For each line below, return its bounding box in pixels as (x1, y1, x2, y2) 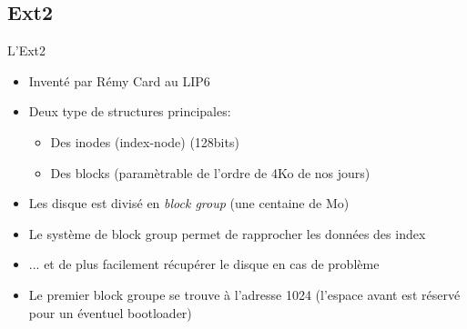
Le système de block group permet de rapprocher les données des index (28, 224, 426, 243)
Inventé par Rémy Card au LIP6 (28, 71, 210, 90)
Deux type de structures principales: (28, 102, 231, 121)
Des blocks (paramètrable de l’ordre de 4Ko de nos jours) (50, 163, 371, 182)
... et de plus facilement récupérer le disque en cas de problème (28, 254, 380, 274)
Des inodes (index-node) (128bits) (50, 132, 239, 151)
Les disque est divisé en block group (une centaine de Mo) (28, 194, 350, 213)
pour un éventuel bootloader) (28, 303, 192, 322)
